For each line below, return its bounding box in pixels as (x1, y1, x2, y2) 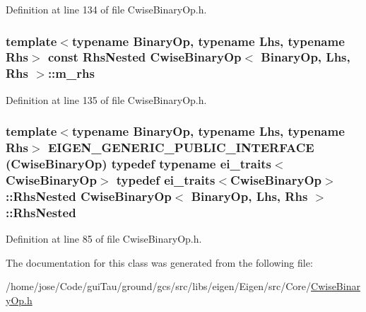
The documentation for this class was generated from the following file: (6, 255, 313, 270)
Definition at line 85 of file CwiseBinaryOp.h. (6, 231, 202, 246)
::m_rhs (47, 64, 95, 82)
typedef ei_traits (116, 171, 216, 188)
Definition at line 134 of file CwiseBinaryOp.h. (6, 2, 207, 16)
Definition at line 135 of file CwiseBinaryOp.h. (6, 92, 207, 107)
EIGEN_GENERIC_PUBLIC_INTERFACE (47, 139, 314, 156)
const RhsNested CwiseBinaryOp (47, 48, 242, 66)
